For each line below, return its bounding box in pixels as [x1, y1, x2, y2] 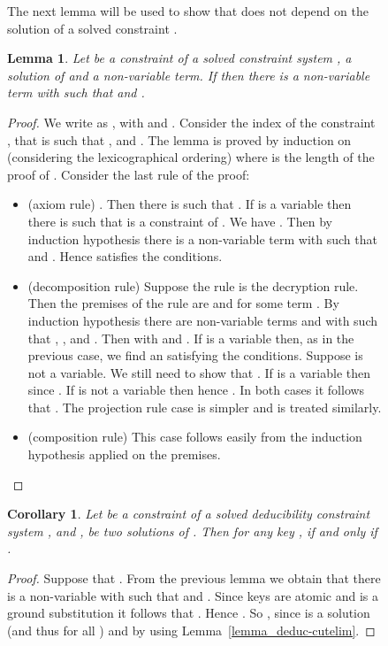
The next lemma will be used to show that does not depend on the [7, 2, 369, 19]
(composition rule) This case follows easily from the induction [27, 427, 362, 446]
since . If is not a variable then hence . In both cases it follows [27, 381, 365, 399]
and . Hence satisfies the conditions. [27, 247, 223, 265]
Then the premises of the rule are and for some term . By [27, 294, 339, 312]
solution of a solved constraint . [7, 19, 178, 37]
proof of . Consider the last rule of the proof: [7, 165, 250, 183]
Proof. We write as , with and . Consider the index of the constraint [7, 112, 376, 131]
